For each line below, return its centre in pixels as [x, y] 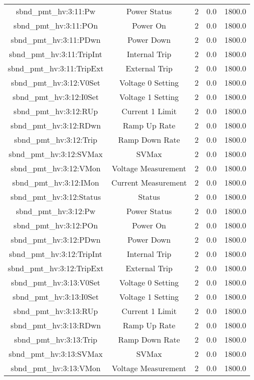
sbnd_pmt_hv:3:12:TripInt [56, 254]
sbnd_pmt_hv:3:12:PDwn [56, 239]
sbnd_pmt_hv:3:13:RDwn [56, 325]
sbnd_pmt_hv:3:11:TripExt [56, 68]
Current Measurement [149, 182]
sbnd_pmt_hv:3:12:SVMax [56, 154]
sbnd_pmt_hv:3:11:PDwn [56, 40]
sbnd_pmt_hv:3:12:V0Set [56, 82]
